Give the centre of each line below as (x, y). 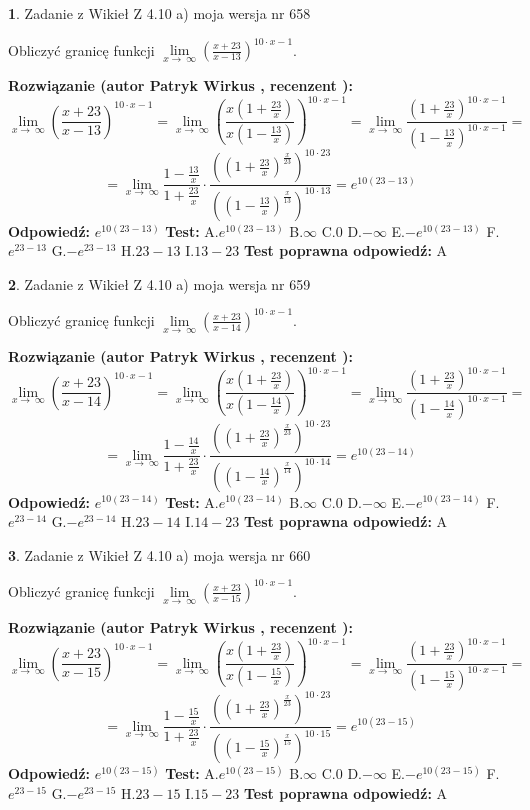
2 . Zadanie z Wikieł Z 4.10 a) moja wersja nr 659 (159, 283)
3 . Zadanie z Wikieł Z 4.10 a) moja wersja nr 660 (159, 554)
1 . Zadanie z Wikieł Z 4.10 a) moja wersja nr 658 (159, 13)
